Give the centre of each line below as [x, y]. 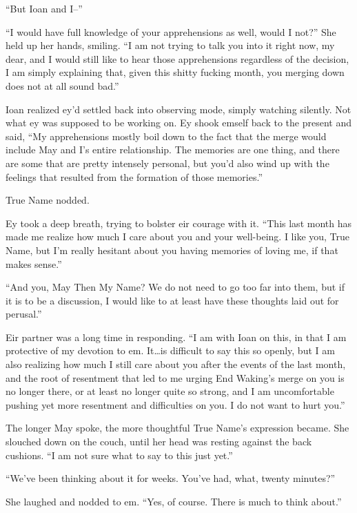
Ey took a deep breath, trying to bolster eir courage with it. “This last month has [178, 223]
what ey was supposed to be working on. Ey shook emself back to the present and [178, 123]
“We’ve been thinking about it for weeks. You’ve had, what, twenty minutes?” [171, 478]
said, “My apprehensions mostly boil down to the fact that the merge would [166, 136]
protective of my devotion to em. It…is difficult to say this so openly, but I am [170, 350]
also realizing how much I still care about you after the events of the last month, [176, 364]
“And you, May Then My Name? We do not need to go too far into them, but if [175, 287]
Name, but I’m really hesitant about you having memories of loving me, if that [172, 250]
